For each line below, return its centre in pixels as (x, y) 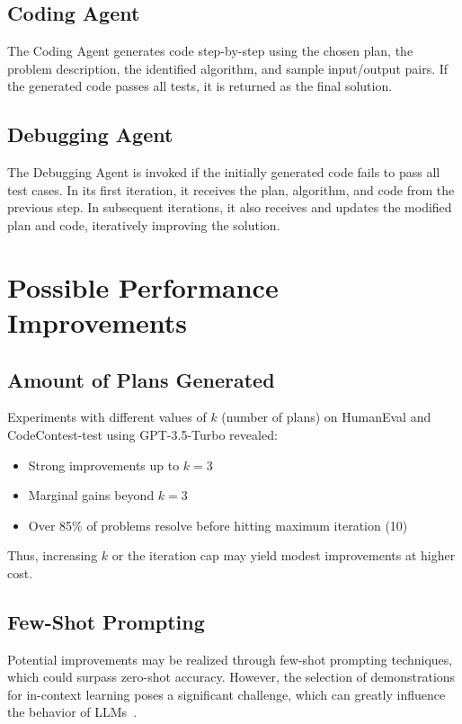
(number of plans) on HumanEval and (326, 417)
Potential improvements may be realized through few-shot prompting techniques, (230, 659)
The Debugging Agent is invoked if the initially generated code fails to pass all (224, 172)
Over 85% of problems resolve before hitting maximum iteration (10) (218, 525)
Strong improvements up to (104, 465)
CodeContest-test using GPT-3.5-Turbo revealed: (142, 434)
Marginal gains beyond (91, 495)
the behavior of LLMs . (72, 712)
